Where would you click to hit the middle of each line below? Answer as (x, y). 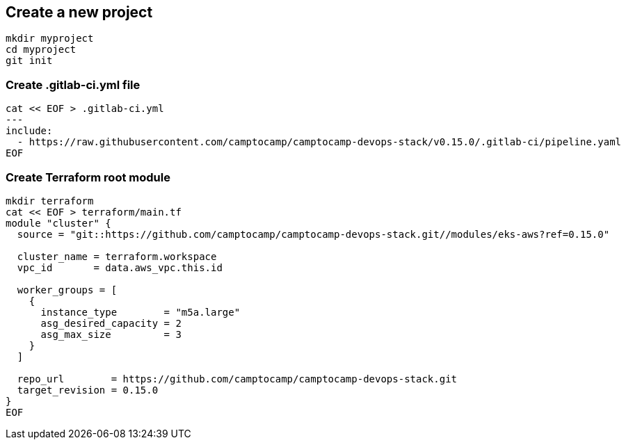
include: (29, 131)
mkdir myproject (50, 39)
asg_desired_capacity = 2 (111, 323)
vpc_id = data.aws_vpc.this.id (120, 267)
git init (29, 61)
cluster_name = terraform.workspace (117, 256)
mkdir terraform (50, 201)
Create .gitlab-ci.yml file (73, 84)
